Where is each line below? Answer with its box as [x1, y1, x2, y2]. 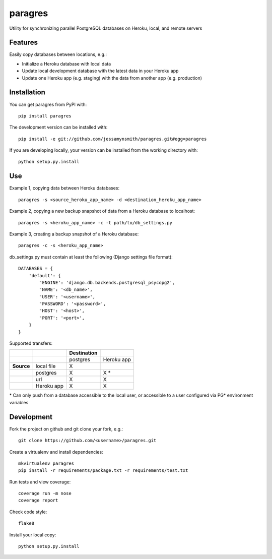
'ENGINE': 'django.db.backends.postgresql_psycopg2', [39, 280, 175, 285]
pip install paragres [18, 113, 72, 118]
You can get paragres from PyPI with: [9, 101, 87, 107]
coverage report [18, 498, 58, 504]
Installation [9, 88, 45, 97]
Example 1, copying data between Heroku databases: [9, 185, 120, 191]
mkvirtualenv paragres [18, 460, 75, 466]
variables [9, 399, 29, 405]
